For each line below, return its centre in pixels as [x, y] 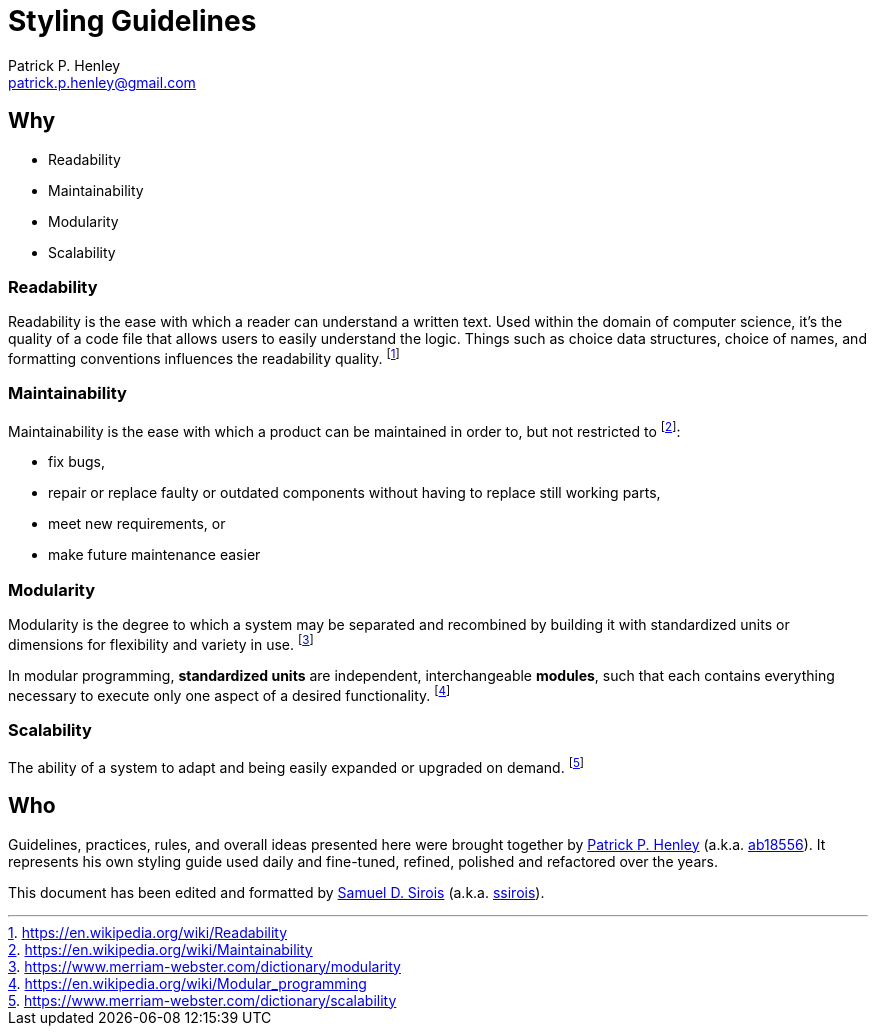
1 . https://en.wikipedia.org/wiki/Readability [148, 932]
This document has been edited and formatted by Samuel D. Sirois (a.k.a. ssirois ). [276, 892]
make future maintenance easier [154, 555]
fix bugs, [77, 462]
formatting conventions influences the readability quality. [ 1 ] [204, 357]
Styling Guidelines [132, 21]
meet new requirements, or [137, 524]
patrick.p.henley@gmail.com [102, 82]
